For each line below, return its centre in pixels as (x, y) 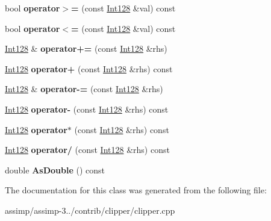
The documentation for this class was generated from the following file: (136, 190)
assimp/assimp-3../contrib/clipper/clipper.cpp (90, 210)
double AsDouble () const (55, 170)
